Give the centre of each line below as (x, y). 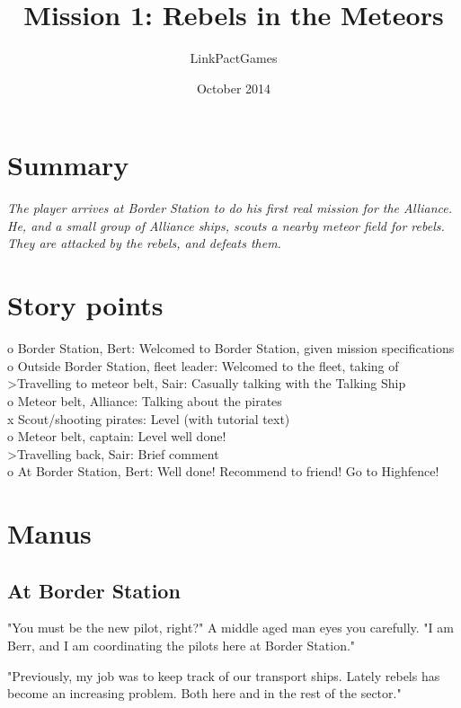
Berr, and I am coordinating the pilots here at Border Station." (182, 646)
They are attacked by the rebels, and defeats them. (144, 243)
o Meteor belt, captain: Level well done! (117, 436)
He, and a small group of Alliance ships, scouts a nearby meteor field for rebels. (226, 225)
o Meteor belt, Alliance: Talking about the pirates (145, 400)
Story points (85, 305)
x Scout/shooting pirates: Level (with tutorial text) (149, 418)
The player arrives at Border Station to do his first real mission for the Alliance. (230, 208)
